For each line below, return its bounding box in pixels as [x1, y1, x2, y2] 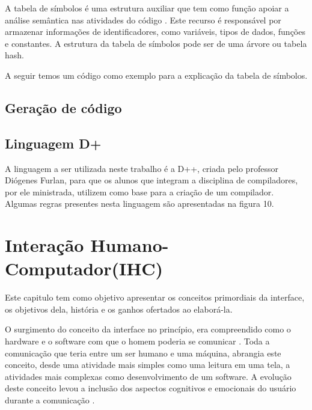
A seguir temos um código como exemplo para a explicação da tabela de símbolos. [5, 69, 308, 81]
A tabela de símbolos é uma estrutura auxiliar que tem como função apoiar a [5, 2, 289, 14]
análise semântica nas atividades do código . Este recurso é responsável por [5, 13, 281, 26]
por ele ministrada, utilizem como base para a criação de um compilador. [5, 185, 274, 198]
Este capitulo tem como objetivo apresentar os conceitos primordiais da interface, [5, 291, 305, 304]
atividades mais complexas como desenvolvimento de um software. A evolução [5, 370, 292, 382]
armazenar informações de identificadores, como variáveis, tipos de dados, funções [5, 25, 305, 38]
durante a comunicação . [5, 393, 95, 406]
